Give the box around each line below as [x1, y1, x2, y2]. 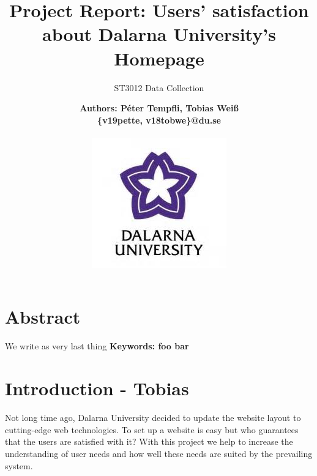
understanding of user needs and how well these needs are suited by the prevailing [5, 447, 313, 459]
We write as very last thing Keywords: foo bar [5, 340, 189, 352]
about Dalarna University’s [42, 21, 276, 46]
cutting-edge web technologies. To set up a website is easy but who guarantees [5, 423, 299, 436]
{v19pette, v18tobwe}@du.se [97, 113, 221, 126]
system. [5, 459, 33, 472]
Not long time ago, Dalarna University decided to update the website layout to [5, 411, 301, 424]
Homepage [114, 45, 204, 70]
